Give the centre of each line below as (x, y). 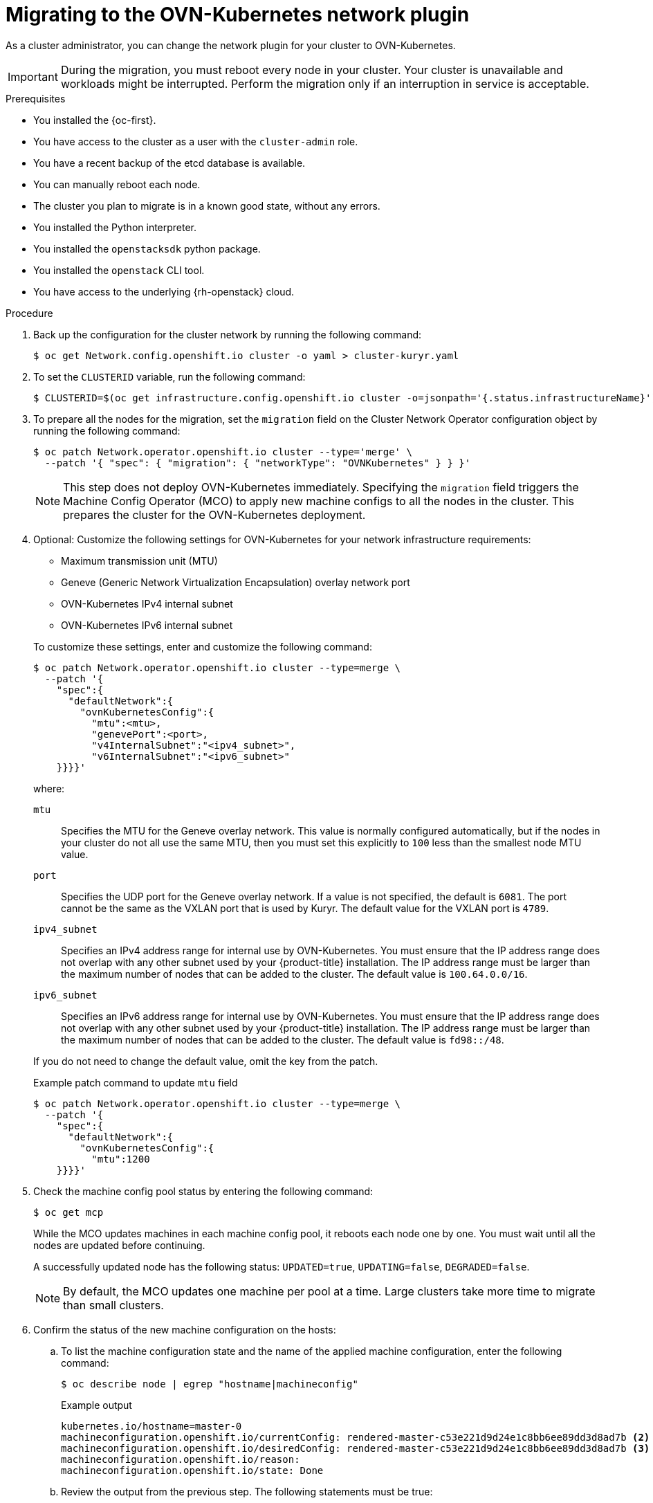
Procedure (29, 313)
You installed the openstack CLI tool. (119, 270)
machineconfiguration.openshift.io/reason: (181, 1459)
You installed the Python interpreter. (115, 227)
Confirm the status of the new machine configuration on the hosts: (185, 1329)
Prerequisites (36, 98)
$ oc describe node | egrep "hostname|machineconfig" (210, 1384)
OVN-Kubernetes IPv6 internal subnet (147, 625)
